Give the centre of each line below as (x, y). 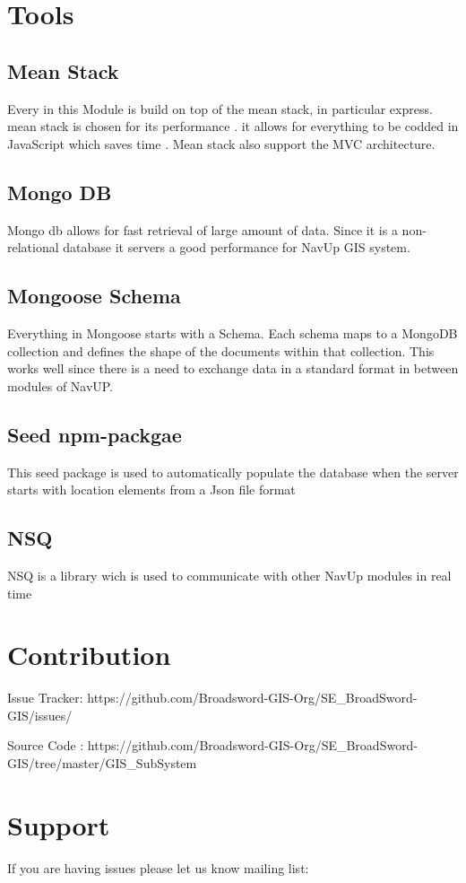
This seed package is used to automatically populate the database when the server (233, 472)
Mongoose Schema (94, 296)
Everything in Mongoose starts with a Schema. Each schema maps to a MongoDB (233, 332)
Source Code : (46, 745)
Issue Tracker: (45, 698)
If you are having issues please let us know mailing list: (158, 867)
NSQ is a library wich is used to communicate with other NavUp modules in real (229, 575)
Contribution (89, 655)
